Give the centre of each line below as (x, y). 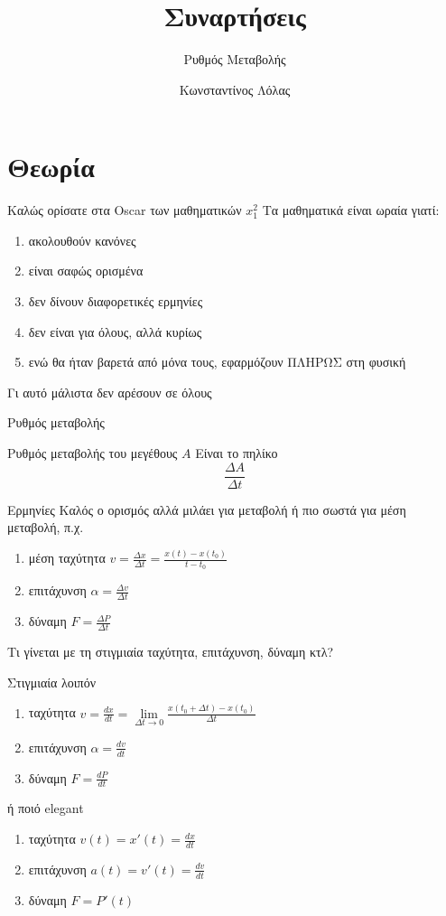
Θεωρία (51, 167)
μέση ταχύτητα (67, 558)
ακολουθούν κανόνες (82, 240)
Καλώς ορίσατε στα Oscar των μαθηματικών (125, 210)
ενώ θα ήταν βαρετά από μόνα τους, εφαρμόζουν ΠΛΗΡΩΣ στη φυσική (217, 362)
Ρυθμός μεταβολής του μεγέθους (93, 453)
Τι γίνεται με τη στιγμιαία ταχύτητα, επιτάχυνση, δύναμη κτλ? (171, 652)
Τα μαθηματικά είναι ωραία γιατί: (351, 210)
